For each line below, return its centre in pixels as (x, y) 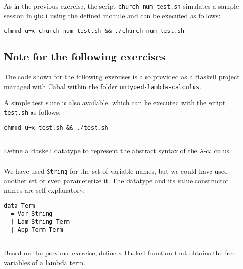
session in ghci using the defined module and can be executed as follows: (112, 15)
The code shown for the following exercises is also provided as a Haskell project (122, 77)
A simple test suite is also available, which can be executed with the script (115, 102)
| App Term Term (37, 230)
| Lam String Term (40, 222)
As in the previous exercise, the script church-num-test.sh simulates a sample (121, 6)
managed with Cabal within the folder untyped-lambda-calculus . (103, 86)
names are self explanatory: (45, 190)
